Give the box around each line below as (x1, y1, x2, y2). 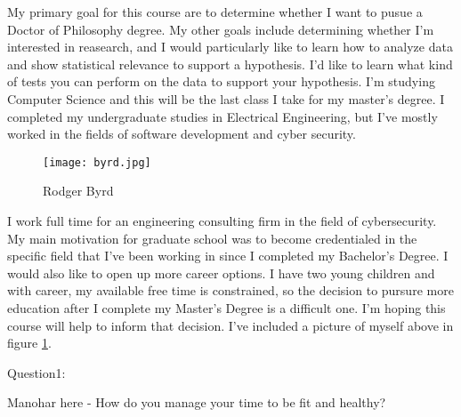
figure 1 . (7, 333, 52, 352)
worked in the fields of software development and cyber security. (7, 124, 356, 143)
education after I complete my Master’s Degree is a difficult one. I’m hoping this (7, 298, 446, 317)
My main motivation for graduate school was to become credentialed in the (7, 229, 417, 247)
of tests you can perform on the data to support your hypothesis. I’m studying (7, 72, 435, 91)
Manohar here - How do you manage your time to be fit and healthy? (7, 393, 386, 412)
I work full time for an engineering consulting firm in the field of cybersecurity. (7, 212, 437, 229)
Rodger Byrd (43, 181, 114, 200)
